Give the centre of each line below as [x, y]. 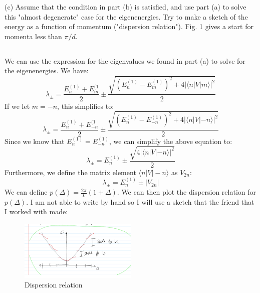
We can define [26, 192]
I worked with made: [36, 211]
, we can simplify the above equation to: [171, 141]
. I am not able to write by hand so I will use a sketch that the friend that [140, 201]
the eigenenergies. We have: [47, 70]
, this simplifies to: [86, 106]
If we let [17, 106]
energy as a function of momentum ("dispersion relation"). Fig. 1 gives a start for [129, 26]
